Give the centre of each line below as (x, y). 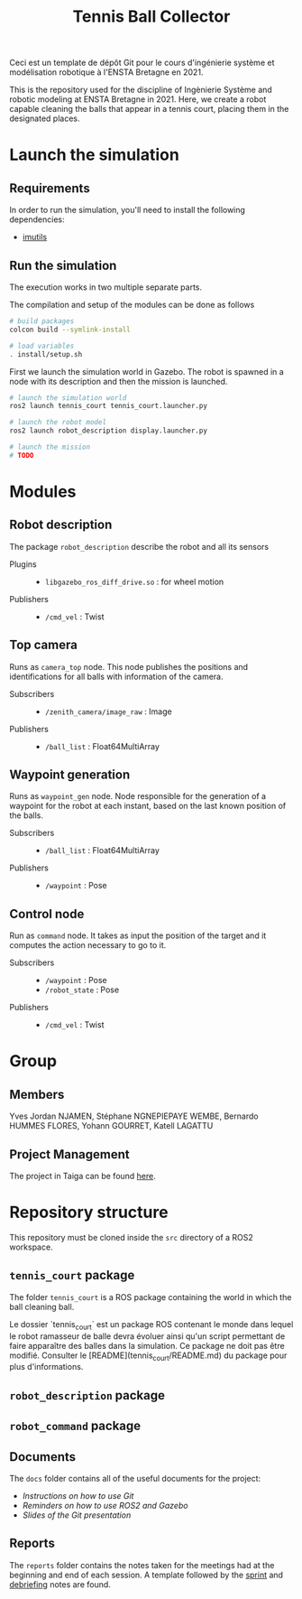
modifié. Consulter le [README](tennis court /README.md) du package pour (148, 1356)
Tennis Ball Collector (151, 17)
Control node (47, 914)
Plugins (23, 564)
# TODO (22, 455)
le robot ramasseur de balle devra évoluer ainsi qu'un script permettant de (147, 1336)
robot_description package (87, 1395)
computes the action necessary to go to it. (88, 945)
